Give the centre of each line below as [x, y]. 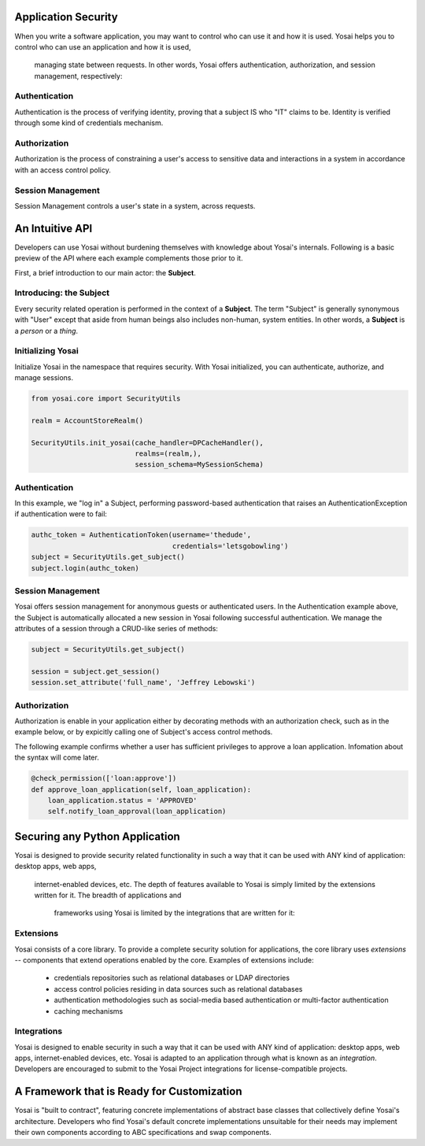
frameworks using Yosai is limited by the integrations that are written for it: [174, 913]
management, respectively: [78, 76]
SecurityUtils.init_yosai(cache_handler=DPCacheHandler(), [147, 442]
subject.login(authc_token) [85, 568]
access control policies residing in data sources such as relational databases [178, 989]
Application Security [66, 17]
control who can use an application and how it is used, [103, 46]
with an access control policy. [63, 170]
